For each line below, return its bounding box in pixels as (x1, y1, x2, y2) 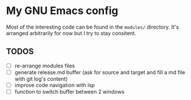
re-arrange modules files (14, 62, 75, 69)
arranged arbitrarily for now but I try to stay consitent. (6, 29, 136, 36)
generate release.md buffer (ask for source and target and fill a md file (14, 68, 186, 75)
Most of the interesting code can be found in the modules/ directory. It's (6, 23, 179, 30)
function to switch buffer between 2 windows (14, 88, 125, 95)
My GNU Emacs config (6, 4, 119, 18)
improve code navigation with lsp (14, 81, 95, 88)
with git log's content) (14, 75, 68, 82)
